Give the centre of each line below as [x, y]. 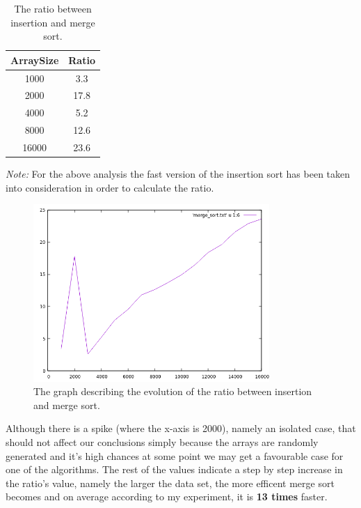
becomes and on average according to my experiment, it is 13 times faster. [167, 497]
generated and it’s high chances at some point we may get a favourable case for [175, 455]
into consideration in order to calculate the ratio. [110, 187]
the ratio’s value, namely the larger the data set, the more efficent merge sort [170, 483]
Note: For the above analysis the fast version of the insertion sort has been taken [178, 174]
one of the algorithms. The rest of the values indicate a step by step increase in [174, 469]
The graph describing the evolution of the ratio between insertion [173, 391]
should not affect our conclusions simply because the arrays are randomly [162, 442]
